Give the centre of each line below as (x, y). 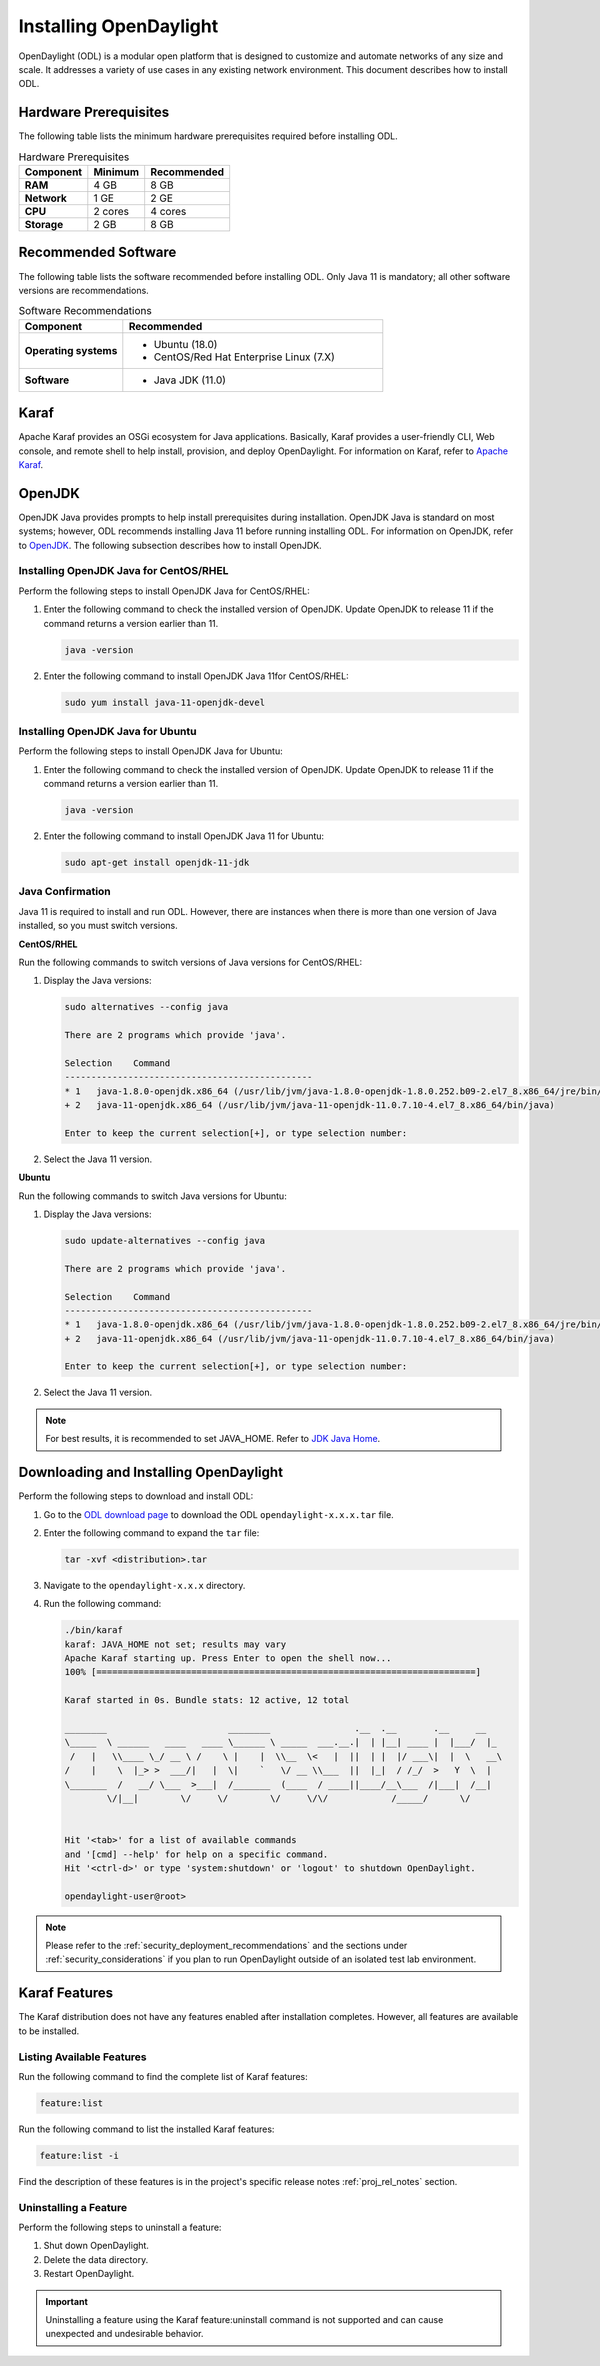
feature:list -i (79, 2155)
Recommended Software (97, 252)
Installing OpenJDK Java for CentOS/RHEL (123, 571)
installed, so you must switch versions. (98, 926)
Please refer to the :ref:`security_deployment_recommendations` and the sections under (226, 1946)
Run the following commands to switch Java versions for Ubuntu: (152, 1196)
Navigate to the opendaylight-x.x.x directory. (144, 1585)
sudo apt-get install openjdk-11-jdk (157, 862)
